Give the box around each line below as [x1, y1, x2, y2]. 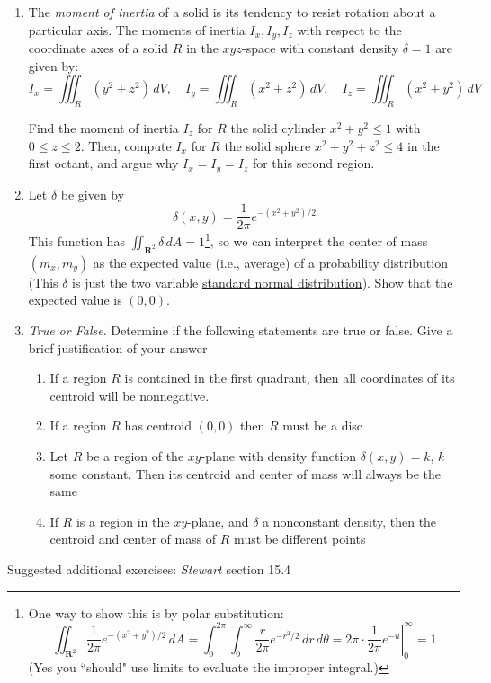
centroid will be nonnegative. [49, 386, 210, 404]
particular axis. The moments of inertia [28, 20, 245, 39]
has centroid [124, 416, 192, 435]
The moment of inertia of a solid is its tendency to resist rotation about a [28, 3, 436, 21]
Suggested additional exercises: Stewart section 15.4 [7, 559, 291, 578]
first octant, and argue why [28, 154, 179, 173]
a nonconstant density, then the [263, 511, 437, 530]
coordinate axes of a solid [28, 39, 169, 58]
